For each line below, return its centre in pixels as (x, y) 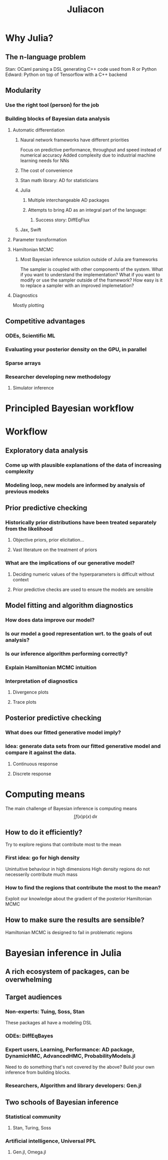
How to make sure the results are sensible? (75, 920)
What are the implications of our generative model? (70, 563)
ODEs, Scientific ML (30, 336)
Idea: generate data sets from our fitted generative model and (83, 746)
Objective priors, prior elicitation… (48, 540)
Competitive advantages (45, 321)
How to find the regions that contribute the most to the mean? (83, 887)
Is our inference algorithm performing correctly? (67, 654)
